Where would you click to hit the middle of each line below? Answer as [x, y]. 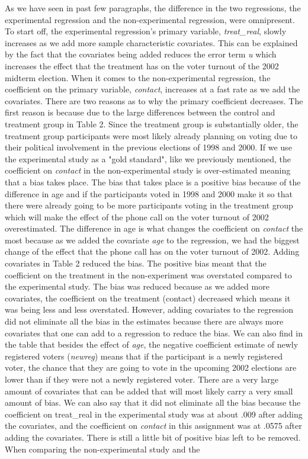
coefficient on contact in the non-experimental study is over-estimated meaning [148, 170]
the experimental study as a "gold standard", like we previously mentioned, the [148, 158]
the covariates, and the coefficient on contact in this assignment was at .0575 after [153, 426]
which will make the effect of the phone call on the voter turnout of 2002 [137, 216]
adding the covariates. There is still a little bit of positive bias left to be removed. [153, 437]
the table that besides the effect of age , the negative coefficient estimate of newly [152, 344]
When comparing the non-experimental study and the [102, 449]
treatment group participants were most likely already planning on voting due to [151, 135]
